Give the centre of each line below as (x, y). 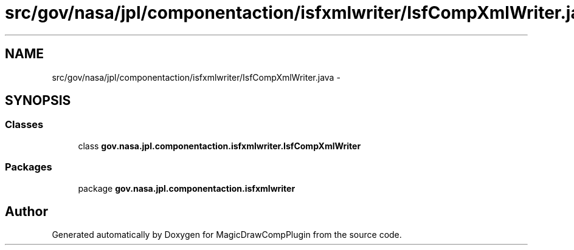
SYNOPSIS (38, 101)
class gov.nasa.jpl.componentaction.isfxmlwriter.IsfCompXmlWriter (220, 146)
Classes (24, 125)
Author (26, 211)
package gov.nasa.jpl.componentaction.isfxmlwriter (187, 188)
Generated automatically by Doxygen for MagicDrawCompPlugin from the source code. (227, 235)
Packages (29, 167)
